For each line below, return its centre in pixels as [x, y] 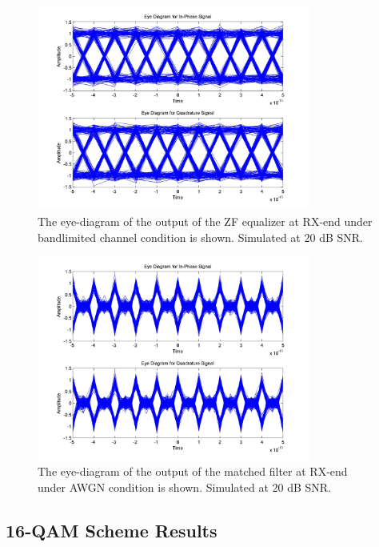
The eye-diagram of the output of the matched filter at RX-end [193, 471]
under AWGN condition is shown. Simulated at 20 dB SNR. [185, 487]
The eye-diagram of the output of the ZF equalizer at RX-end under [205, 221]
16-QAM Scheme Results [112, 530]
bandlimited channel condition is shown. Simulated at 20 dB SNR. [200, 237]
